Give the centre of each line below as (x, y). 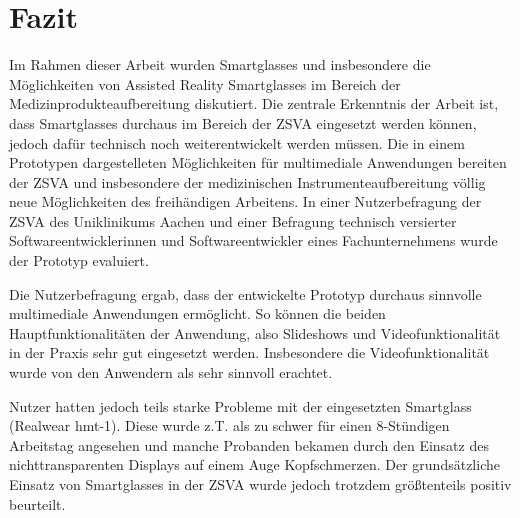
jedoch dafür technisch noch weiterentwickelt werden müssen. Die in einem (237, 142)
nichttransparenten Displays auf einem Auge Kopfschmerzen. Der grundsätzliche (254, 464)
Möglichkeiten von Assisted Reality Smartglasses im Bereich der (205, 83)
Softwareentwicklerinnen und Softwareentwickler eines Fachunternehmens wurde (253, 240)
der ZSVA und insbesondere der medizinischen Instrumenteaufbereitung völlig (247, 181)
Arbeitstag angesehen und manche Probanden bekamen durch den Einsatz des (249, 444)
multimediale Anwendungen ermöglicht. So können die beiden (197, 313)
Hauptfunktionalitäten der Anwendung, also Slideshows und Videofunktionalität (255, 332)
